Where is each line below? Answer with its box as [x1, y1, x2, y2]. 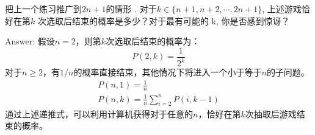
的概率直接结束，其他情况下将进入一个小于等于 [73, 66, 262, 78]
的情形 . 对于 [106, 2, 157, 15]
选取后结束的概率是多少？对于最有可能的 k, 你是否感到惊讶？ [46, 14, 290, 27]
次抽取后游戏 [245, 107, 297, 120]
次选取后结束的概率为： [106, 35, 200, 47]
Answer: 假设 [5, 35, 55, 47]
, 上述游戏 [262, 2, 302, 15]
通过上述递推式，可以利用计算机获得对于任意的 [5, 107, 193, 120]
